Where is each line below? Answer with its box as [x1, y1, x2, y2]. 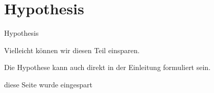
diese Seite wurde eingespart [4, 79, 92, 89]
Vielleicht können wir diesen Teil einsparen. [4, 44, 140, 55]
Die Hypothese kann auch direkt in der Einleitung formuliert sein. [4, 62, 211, 73]
